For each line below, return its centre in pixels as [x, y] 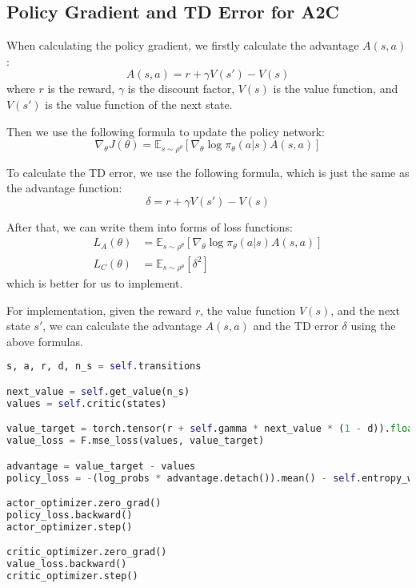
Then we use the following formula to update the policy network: [166, 131]
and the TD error [296, 326]
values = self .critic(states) [87, 403]
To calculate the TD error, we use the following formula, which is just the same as [208, 172]
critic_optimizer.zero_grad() [87, 552]
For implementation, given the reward [99, 310]
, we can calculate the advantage [122, 326]
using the [373, 326]
